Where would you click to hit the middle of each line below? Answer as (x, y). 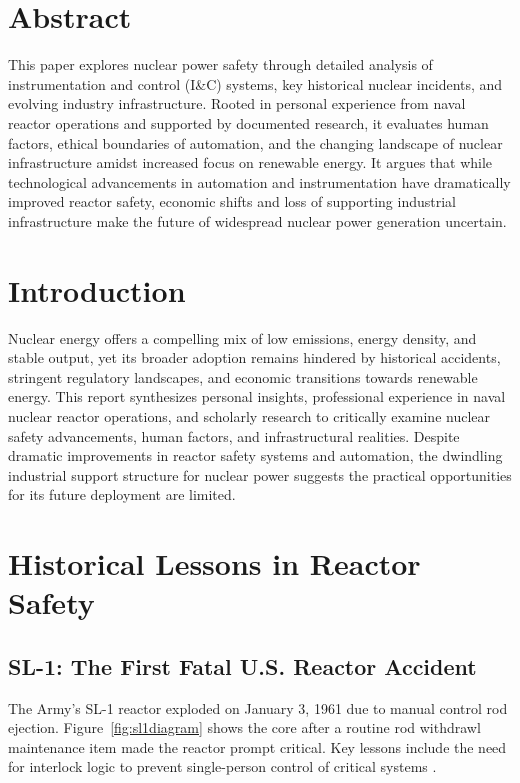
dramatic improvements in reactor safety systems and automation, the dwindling (255, 455)
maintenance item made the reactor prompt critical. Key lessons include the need (257, 746)
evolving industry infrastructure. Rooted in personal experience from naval (237, 103)
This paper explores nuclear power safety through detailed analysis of (220, 64)
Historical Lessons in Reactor (214, 563)
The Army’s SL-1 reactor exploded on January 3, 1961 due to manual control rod (258, 707)
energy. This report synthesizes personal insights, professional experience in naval (257, 396)
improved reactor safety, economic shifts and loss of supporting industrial (232, 201)
